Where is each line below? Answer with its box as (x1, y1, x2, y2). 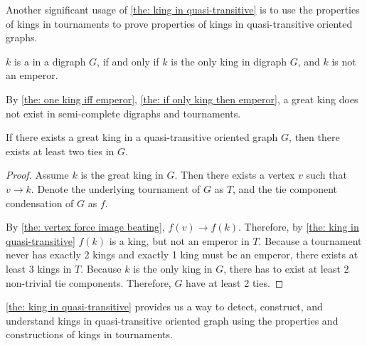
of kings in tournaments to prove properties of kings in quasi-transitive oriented (6, 16, 353, 31)
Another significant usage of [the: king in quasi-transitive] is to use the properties (6, 2, 360, 16)
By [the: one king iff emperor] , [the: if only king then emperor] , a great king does (6, 91, 358, 106)
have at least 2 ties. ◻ (186, 275, 284, 290)
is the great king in (80, 167, 164, 182)
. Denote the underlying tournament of (31, 181, 201, 196)
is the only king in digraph (171, 53, 287, 68)
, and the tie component (233, 181, 338, 196)
